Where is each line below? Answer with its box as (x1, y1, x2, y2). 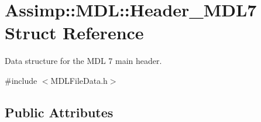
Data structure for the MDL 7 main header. (5, 55, 162, 67)
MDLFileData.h (50, 74, 108, 86)
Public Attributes (5, 103, 114, 121)
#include (5, 74, 37, 86)
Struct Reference (5, 21, 144, 45)
